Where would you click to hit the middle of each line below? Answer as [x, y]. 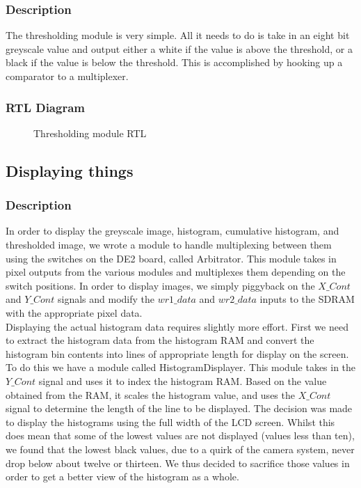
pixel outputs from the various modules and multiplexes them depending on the [176, 272]
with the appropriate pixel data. [74, 312]
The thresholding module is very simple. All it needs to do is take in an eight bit [178, 35]
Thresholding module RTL [90, 133]
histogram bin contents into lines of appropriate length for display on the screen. [177, 353]
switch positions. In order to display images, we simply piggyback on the [160, 285]
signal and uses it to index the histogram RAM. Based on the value [183, 380]
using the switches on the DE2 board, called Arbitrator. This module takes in [171, 258]
